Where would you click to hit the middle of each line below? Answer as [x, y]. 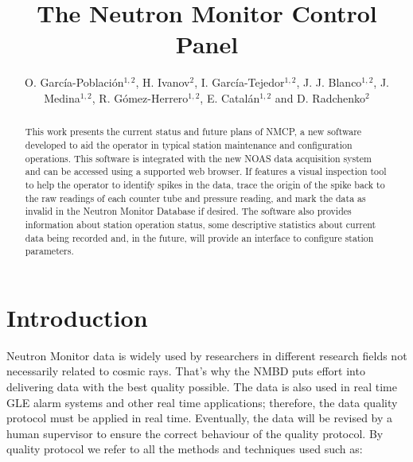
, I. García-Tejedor [240, 82]
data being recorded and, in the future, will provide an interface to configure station [199, 237]
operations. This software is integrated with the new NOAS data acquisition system [199, 158]
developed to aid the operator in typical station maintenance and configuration [189, 144]
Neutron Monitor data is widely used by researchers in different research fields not [207, 355]
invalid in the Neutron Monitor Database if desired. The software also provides [188, 211]
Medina [62, 97]
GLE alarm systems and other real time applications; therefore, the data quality [202, 402]
